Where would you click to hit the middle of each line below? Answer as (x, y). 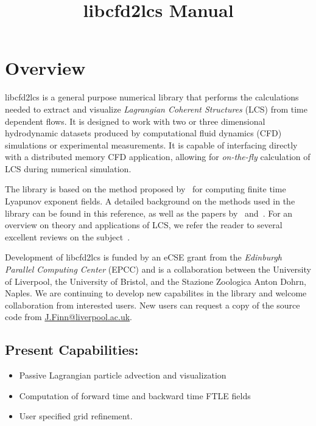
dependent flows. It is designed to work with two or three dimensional (135, 121)
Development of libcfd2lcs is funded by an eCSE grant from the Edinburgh (143, 257)
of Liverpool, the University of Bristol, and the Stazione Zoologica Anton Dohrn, (156, 281)
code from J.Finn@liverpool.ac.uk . (68, 317)
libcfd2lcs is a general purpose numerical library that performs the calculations (152, 97)
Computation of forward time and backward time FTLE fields (135, 395)
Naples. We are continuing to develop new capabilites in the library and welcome (156, 293)
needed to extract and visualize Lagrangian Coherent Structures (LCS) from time (156, 109)
